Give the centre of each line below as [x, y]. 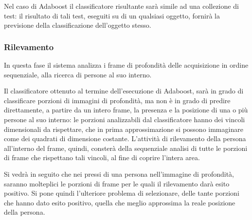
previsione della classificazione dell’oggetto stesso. [78, 25]
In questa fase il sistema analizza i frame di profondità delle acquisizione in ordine [126, 65]
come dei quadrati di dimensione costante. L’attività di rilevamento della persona [125, 138]
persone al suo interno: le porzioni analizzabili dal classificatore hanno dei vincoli [125, 119]
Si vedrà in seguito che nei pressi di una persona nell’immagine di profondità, [119, 174]
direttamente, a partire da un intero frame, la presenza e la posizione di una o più [126, 110]
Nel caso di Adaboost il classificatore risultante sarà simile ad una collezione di [121, 6]
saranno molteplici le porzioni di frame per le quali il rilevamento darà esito [117, 183]
